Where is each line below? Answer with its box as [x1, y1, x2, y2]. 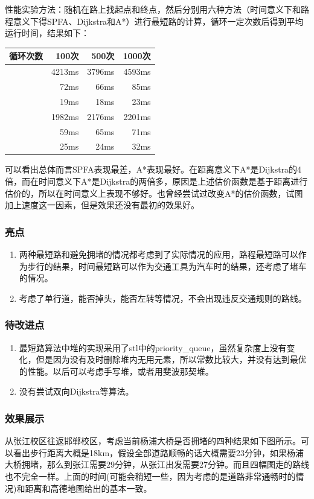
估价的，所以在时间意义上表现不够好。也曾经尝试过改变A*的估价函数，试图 [5, 186, 303, 199]
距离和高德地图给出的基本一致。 [25, 482, 152, 494]
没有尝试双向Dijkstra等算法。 [19, 385, 134, 398]
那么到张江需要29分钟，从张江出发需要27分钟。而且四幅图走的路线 [46, 458, 309, 471]
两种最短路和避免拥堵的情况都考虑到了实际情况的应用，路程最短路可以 [19, 248, 298, 261]
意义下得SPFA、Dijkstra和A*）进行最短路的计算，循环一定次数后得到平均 [13, 14, 304, 27]
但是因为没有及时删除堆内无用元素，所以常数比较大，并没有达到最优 [36, 353, 307, 366]
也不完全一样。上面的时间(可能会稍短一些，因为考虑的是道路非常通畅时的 [5, 470, 296, 482]
